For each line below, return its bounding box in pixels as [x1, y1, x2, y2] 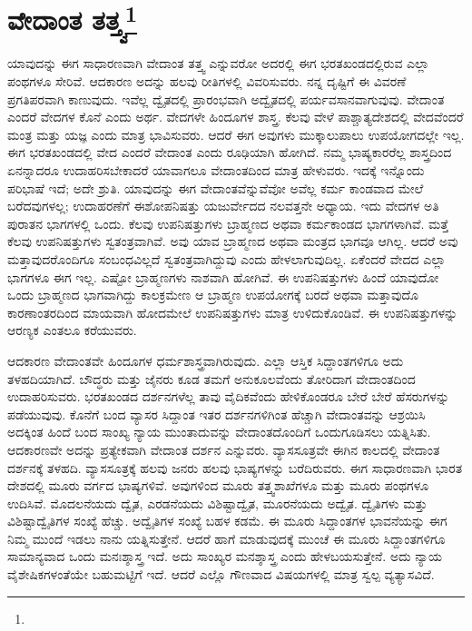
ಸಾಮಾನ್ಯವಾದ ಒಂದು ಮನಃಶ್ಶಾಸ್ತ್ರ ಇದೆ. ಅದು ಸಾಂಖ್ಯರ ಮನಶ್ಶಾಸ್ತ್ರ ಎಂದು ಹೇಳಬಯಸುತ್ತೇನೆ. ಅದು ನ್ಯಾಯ [7, 547, 442, 566]
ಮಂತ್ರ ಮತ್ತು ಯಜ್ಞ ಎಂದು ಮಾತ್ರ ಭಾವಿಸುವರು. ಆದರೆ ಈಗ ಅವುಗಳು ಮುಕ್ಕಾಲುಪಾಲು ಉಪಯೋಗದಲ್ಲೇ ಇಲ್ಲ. [7, 124, 465, 143]
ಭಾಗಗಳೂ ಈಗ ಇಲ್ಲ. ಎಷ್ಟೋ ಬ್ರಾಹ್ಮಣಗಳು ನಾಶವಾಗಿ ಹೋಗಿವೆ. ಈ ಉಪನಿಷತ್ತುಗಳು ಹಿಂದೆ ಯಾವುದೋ [7, 267, 439, 286]
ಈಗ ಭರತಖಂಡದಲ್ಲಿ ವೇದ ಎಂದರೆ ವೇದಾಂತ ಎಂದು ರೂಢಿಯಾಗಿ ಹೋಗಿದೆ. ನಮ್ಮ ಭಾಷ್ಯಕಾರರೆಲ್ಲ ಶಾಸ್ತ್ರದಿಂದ [7, 143, 452, 162]
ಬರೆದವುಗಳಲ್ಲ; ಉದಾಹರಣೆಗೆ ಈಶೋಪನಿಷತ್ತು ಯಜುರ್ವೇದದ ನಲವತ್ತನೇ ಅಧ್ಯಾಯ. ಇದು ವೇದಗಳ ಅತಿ [7, 196, 439, 215]
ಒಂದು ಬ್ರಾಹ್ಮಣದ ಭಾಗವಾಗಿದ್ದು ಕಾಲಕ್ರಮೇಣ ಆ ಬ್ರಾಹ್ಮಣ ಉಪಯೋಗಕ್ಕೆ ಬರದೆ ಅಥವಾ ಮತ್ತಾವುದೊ [7, 285, 418, 304]
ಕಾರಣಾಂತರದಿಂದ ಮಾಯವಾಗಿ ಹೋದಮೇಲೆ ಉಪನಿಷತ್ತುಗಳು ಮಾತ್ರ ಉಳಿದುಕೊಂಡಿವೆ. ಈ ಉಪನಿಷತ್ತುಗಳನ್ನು [7, 302, 458, 321]
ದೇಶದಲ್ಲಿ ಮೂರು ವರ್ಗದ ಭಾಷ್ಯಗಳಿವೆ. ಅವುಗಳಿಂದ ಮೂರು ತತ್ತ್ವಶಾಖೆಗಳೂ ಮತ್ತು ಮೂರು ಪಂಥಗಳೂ [7, 476, 429, 495]
